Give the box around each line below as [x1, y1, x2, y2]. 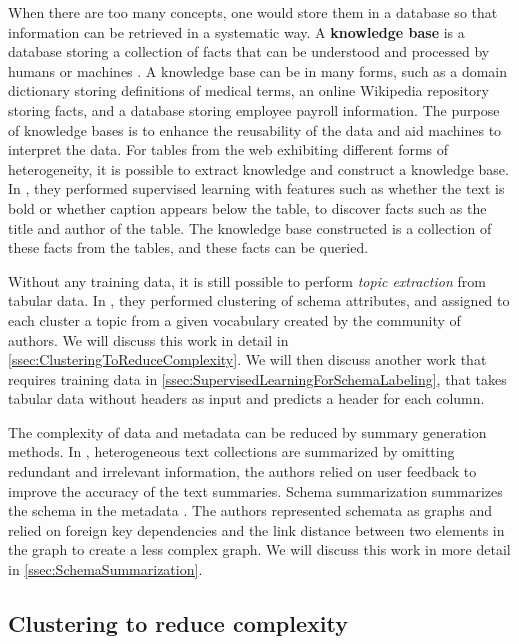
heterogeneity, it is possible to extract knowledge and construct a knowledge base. [8, 158, 509, 179]
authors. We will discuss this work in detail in [8, 329, 289, 350]
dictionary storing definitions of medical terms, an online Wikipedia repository [8, 80, 489, 101]
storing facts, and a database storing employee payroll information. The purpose [8, 99, 500, 120]
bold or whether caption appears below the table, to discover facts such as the [8, 197, 487, 218]
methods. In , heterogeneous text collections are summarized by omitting [8, 441, 455, 462]
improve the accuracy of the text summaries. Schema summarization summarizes [8, 480, 503, 501]
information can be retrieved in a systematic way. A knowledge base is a [8, 21, 465, 42]
